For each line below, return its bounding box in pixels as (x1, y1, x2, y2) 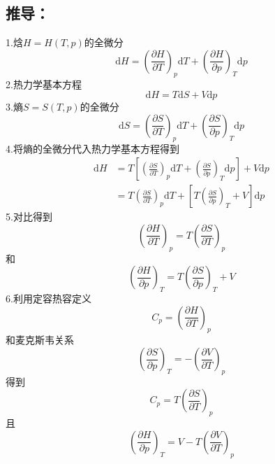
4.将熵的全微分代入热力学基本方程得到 (6, 141, 179, 155)
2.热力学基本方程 (6, 76, 82, 91)
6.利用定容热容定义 (6, 291, 91, 306)
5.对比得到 (6, 209, 52, 224)
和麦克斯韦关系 (6, 332, 74, 347)
